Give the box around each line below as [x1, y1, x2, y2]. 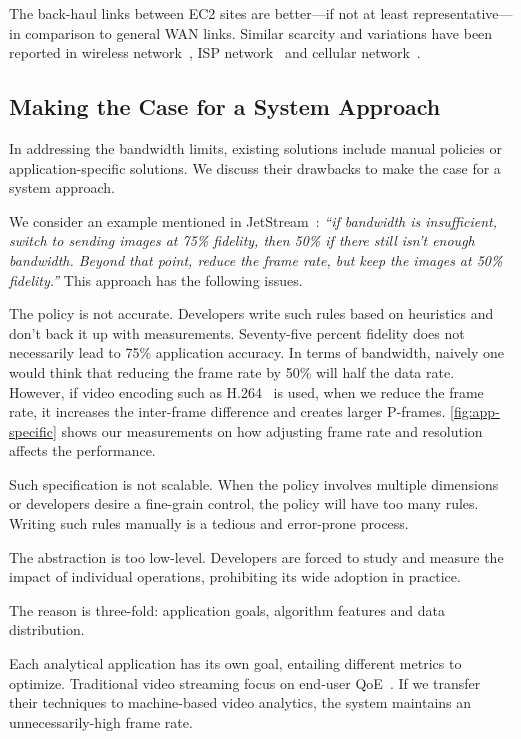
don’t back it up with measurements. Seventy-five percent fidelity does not [9, 322, 465, 343]
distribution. [9, 619, 85, 640]
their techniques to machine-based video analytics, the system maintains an [9, 692, 472, 713]
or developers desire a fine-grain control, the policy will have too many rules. [9, 493, 479, 514]
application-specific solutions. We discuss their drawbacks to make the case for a [9, 157, 501, 178]
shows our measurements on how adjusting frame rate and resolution [61, 420, 483, 441]
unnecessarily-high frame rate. [9, 711, 193, 732]
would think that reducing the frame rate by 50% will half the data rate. [9, 361, 455, 382]
